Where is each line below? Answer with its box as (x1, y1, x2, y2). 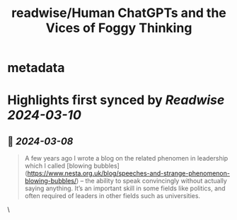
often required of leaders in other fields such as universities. (24, 192, 200, 200)
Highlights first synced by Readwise (7, 92, 225, 108)
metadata (7, 60, 65, 76)
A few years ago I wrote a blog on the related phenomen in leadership (24, 154, 229, 163)
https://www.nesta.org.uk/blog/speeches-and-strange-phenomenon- (27, 169, 230, 178)
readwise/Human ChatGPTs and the (11, 5, 226, 21)
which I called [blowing (24, 161, 93, 170)
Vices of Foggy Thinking (45, 20, 192, 36)
